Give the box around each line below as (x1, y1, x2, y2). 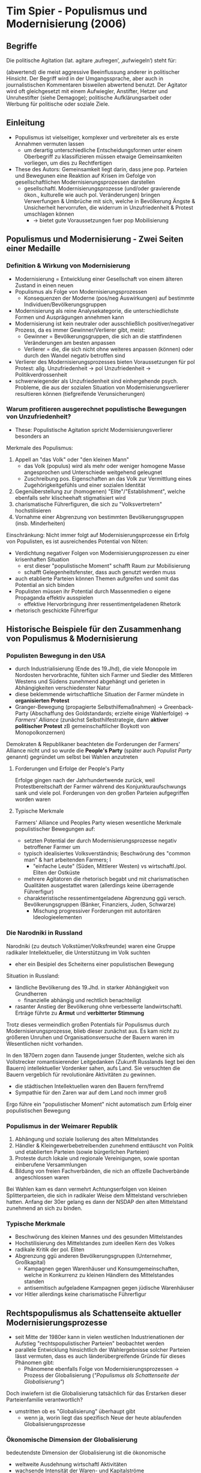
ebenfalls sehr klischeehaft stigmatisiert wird (14, 494, 126, 501)
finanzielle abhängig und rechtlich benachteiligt (23, 996, 142, 1004)
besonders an (14, 433, 50, 440)
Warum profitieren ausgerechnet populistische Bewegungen (6, 405, 187, 413)
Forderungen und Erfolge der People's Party (14, 765, 125, 773)
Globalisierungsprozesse (23, 1421, 86, 1428)
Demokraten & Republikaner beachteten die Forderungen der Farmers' (6, 741, 181, 748)
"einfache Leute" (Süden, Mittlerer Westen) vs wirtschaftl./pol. (32, 863, 187, 870)
